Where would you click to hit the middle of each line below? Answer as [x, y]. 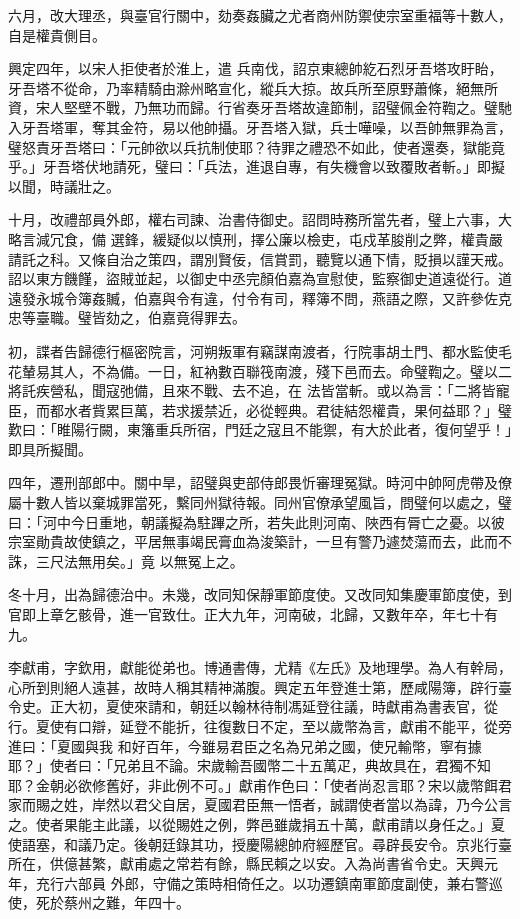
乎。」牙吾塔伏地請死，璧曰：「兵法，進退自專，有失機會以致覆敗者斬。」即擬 [256, 166]
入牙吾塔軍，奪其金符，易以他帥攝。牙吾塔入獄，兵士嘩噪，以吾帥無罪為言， [260, 126]
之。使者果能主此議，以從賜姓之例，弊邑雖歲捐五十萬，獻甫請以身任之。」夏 [256, 823]
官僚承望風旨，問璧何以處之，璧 [406, 502]
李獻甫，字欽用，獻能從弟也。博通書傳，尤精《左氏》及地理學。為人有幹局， [260, 667]
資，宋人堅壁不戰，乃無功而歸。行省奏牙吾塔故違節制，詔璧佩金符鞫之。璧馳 [260, 107]
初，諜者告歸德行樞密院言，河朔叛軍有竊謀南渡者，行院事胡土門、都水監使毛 [260, 350]
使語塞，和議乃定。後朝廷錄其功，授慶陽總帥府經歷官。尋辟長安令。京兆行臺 [260, 843]
